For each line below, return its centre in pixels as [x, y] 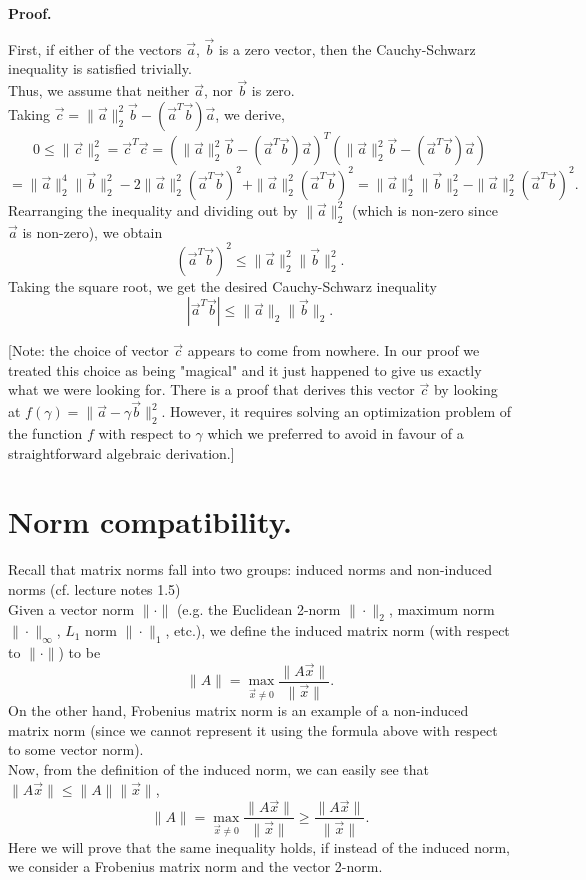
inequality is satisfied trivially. [100, 68]
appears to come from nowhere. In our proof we [333, 350]
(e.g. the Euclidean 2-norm [258, 608]
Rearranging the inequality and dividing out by [153, 209]
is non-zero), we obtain [92, 231]
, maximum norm [441, 608]
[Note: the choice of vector [88, 350]
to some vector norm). [76, 749]
